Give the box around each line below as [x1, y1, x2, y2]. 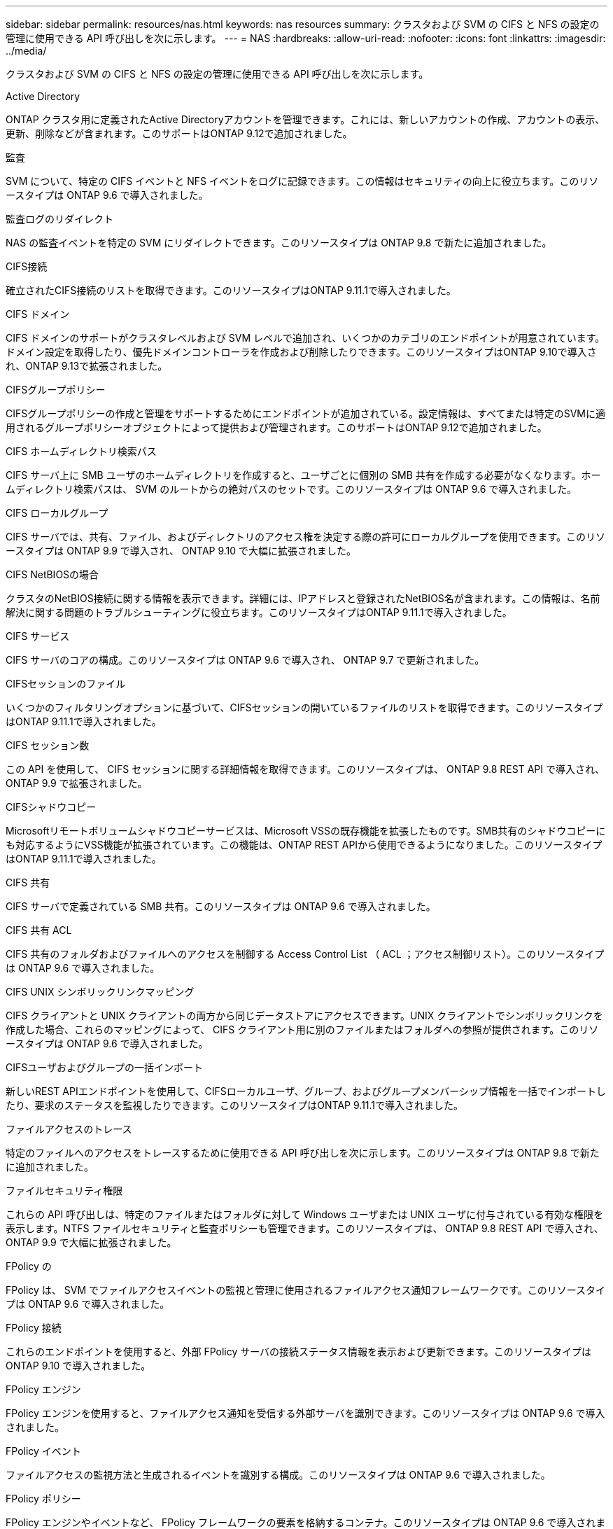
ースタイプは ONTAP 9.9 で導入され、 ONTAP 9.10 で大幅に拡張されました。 [6, 545, 357, 557]
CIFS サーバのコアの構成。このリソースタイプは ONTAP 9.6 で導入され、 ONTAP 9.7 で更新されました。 [6, 654, 485, 666]
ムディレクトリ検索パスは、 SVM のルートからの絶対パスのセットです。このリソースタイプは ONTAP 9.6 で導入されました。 [6, 483, 577, 495]
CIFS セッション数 [6, 739, 90, 751]
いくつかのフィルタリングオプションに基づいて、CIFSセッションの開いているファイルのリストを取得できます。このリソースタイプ [6, 701, 603, 713]
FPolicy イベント [6, 1445, 81, 1457]
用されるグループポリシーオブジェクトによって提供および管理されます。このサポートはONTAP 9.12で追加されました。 [6, 421, 547, 433]
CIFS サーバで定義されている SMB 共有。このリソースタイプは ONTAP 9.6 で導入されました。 [6, 900, 436, 912]
